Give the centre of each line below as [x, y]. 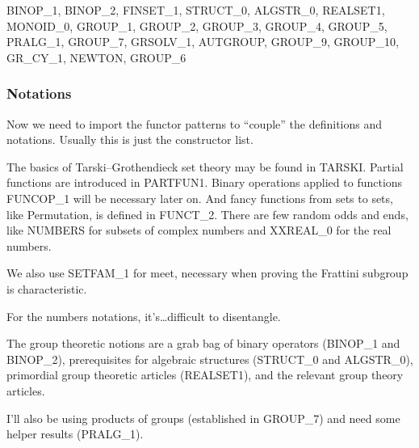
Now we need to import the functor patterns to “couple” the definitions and [194, 123]
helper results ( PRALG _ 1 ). [75, 434]
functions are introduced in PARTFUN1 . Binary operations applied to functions [205, 182]
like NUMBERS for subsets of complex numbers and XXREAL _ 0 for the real [199, 230]
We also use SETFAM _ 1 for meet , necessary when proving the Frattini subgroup [207, 273]
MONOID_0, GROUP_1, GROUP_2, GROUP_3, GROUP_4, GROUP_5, [197, 25]
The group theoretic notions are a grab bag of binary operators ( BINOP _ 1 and [203, 343]
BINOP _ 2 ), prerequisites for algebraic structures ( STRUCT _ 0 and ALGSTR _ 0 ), [210, 359]
